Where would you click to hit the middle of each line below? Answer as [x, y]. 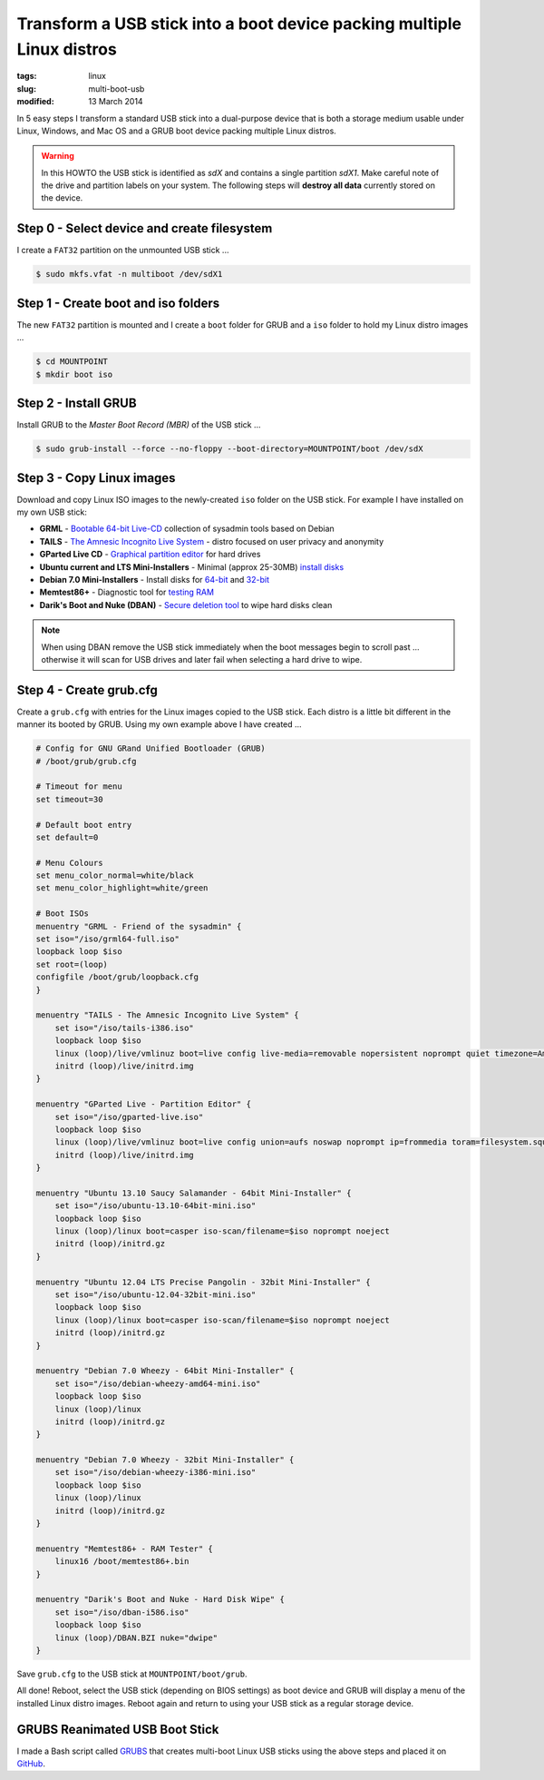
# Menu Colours [69, 863]
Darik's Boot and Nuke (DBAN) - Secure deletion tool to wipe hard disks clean [186, 605]
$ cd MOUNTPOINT [72, 362]
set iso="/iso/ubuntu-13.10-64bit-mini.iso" [155, 1206]
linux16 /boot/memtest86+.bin [122, 1562]
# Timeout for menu [79, 787]
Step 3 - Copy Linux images [96, 478]
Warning [58, 156]
